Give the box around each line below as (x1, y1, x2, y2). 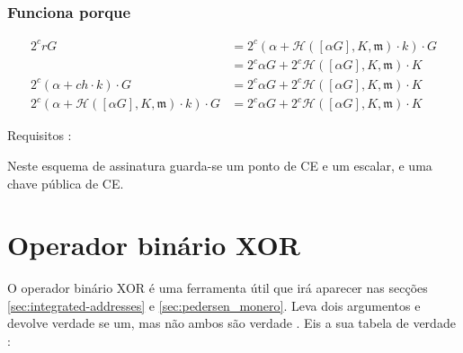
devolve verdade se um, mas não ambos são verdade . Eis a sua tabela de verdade (7, 313, 456, 332)
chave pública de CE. (7, 173, 124, 192)
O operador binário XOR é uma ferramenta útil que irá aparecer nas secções (7, 278, 428, 297)
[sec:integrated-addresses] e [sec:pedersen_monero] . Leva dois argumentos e (7, 296, 421, 314)
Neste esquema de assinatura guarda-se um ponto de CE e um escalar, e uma (7, 155, 432, 174)
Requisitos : (7, 126, 72, 145)
